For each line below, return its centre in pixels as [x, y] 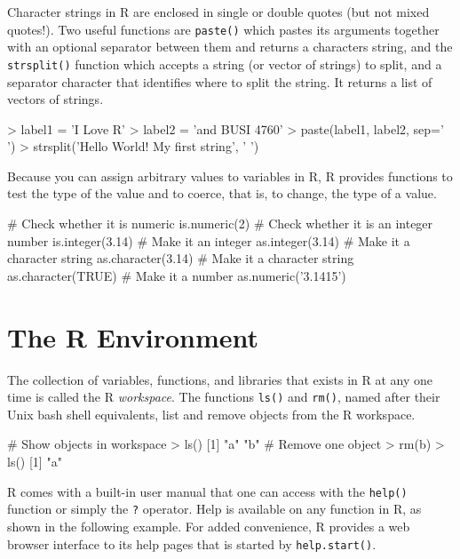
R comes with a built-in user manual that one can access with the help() [207, 491]
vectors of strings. [56, 99]
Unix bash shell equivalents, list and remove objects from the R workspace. [211, 414]
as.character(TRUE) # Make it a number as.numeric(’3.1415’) [177, 275]
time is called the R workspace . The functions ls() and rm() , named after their [224, 397]
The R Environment [133, 336]
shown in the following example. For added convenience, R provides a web [209, 526]
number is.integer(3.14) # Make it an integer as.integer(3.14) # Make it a [209, 240]
